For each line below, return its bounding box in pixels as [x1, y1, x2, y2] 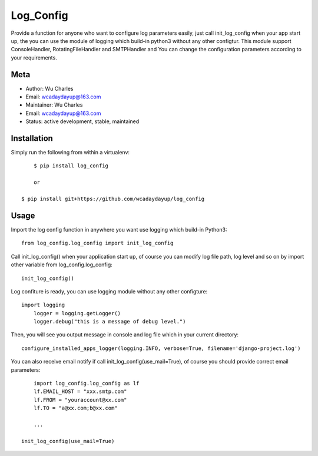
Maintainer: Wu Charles [25, 101, 83, 108]
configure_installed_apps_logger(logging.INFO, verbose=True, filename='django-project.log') [21, 345, 301, 352]
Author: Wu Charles [25, 85, 74, 92]
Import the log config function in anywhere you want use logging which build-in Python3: [11, 226, 227, 233]
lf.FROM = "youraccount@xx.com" [33, 396, 127, 403]
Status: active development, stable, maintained [25, 118, 140, 125]
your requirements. [11, 54, 57, 61]
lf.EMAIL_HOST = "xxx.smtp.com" [33, 388, 127, 395]
